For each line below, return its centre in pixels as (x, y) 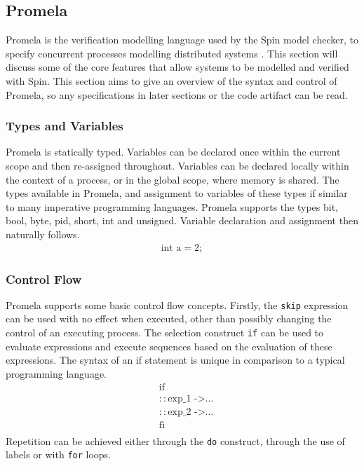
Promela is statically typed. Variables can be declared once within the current (173, 152)
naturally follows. (43, 234)
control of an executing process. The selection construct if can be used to (165, 333)
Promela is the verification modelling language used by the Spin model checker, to (182, 40)
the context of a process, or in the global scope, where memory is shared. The (173, 179)
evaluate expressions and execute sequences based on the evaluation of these (169, 346)
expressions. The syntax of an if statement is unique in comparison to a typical (175, 360)
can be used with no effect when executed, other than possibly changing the (169, 318)
